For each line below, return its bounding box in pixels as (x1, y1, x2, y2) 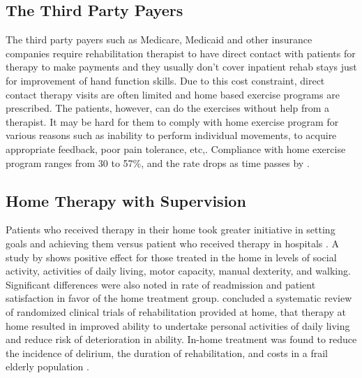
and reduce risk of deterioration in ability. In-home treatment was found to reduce (6, 332, 357, 347)
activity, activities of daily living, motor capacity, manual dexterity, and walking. (6, 263, 351, 278)
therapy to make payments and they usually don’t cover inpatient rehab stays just (6, 59, 357, 74)
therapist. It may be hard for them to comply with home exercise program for (6, 114, 339, 129)
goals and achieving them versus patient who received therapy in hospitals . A (6, 235, 340, 250)
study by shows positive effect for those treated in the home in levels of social (6, 249, 337, 264)
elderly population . (6, 359, 89, 374)
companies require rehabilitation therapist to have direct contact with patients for (6, 45, 356, 60)
